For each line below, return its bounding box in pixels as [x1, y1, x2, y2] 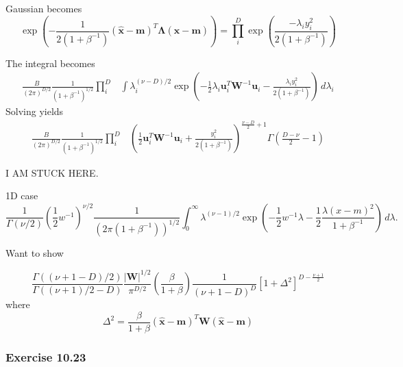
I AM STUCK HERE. [5, 165, 99, 179]
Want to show [5, 245, 64, 260]
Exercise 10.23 [5, 348, 86, 365]
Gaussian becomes [5, 1, 82, 15]
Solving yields [5, 104, 64, 118]
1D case [5, 188, 38, 203]
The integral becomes [5, 55, 95, 70]
